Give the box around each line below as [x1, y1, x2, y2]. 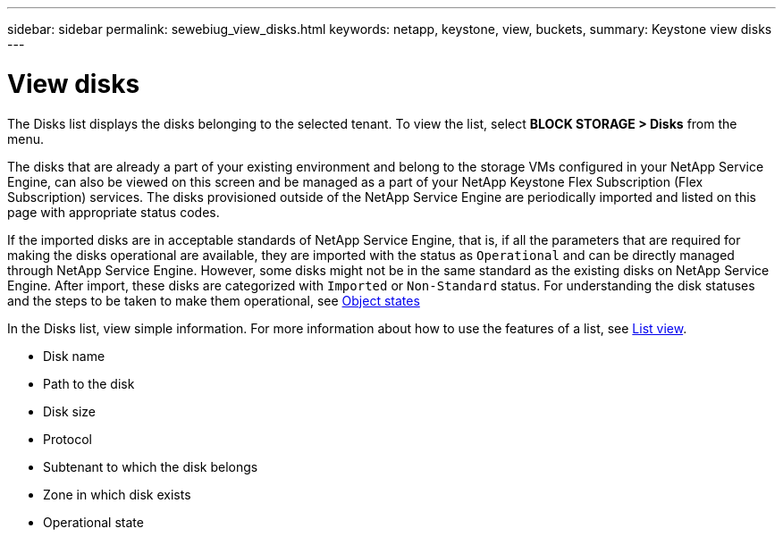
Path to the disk [43, 375, 135, 391]
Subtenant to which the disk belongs [43, 458, 258, 474]
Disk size [43, 403, 96, 419]
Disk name [43, 348, 105, 364]
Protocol [43, 431, 92, 447]
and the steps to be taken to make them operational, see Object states [7, 292, 420, 308]
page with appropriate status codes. [7, 204, 220, 220]
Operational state [43, 514, 144, 530]
